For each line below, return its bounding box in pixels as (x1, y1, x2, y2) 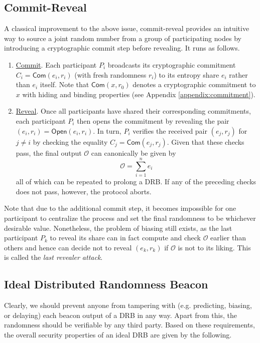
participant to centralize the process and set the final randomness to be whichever (4, 213, 256, 223)
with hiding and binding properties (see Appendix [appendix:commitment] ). (22, 89, 255, 99)
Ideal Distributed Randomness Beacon (4, 276, 208, 292)
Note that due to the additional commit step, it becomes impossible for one (4, 203, 236, 213)
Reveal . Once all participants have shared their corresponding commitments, (16, 106, 251, 116)
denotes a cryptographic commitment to (133, 79, 256, 90)
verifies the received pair (133, 125, 207, 136)
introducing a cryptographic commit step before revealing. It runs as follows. (4, 43, 240, 53)
